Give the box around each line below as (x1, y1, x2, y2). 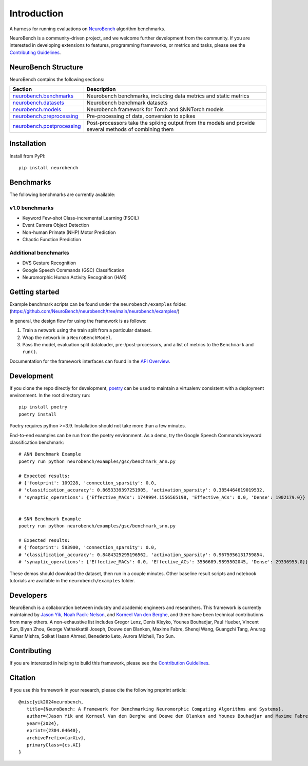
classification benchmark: (9, 439, 64, 445)
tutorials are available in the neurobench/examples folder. (9, 577, 136, 583)
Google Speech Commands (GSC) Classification (22, 267, 125, 273)
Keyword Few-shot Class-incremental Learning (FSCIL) (22, 214, 140, 221)
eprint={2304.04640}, (26, 728, 81, 734)
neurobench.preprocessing (12, 113, 79, 120)
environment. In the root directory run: (9, 392, 90, 398)
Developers (9, 591, 47, 600)
